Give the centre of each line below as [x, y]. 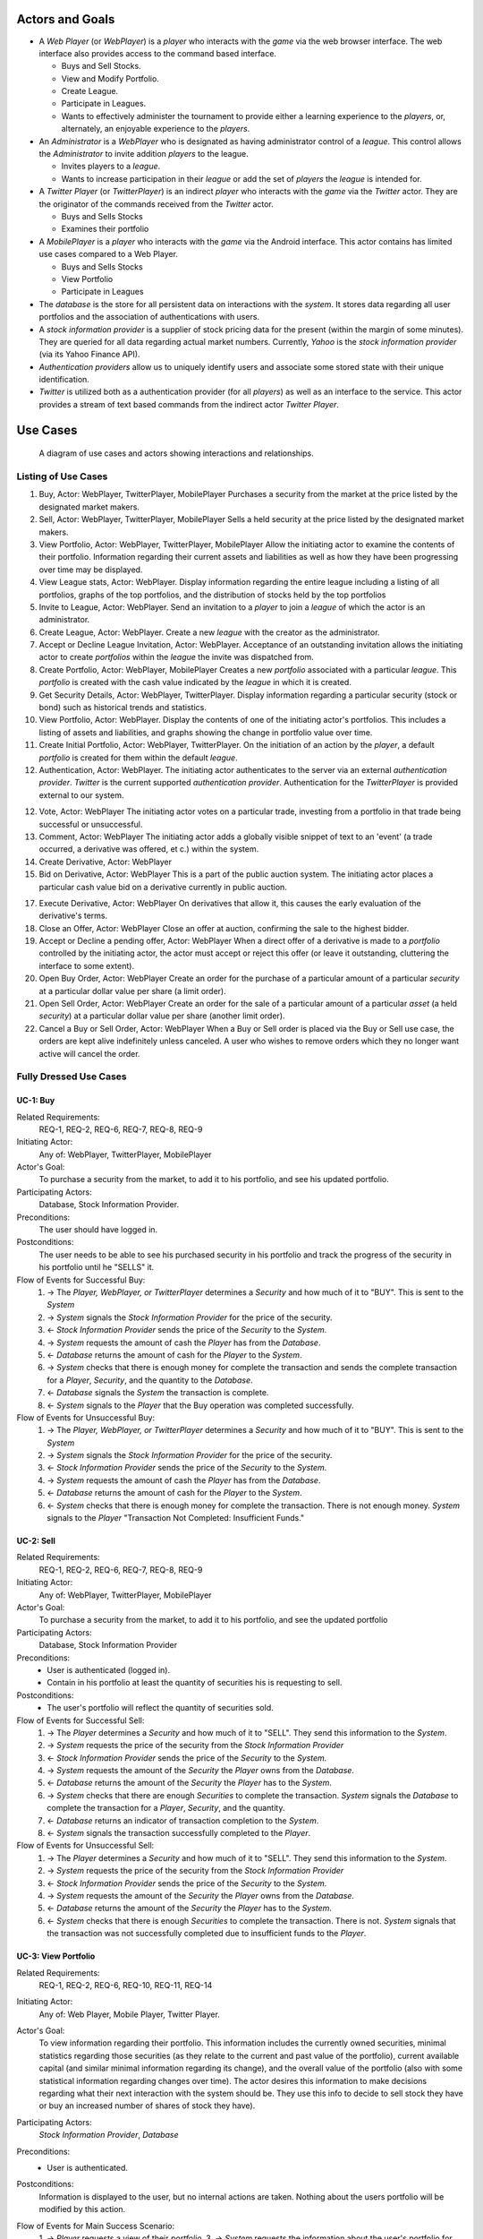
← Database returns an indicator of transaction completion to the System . [183, 1820]
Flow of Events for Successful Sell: [80, 1720]
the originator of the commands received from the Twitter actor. [157, 204]
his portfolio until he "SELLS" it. [97, 1267]
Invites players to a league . [111, 167]
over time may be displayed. [91, 570]
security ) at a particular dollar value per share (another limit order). [162, 1016]
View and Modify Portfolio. [110, 78]
